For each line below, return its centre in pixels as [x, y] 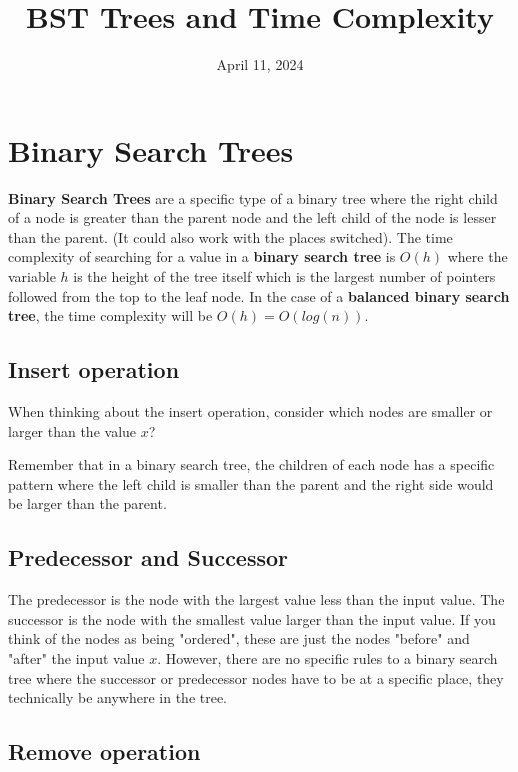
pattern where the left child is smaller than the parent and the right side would [251, 483]
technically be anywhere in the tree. [118, 697]
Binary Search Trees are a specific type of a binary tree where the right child [253, 197]
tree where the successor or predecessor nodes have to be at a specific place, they [256, 677]
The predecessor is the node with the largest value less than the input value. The [256, 599]
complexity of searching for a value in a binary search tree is [202, 256]
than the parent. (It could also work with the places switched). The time [230, 236]
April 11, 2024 [260, 64]
